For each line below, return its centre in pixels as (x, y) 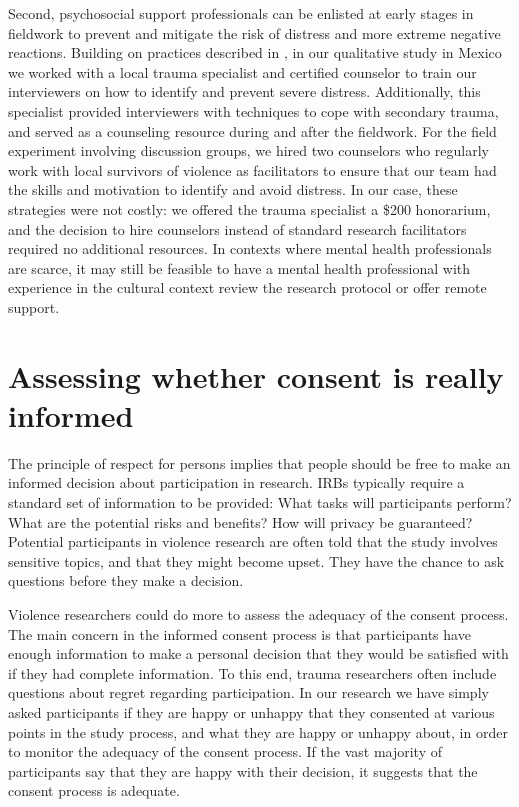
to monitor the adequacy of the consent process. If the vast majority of (225, 751)
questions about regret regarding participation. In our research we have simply (248, 692)
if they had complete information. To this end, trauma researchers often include (252, 672)
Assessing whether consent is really (256, 375)
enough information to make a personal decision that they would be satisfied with (258, 653)
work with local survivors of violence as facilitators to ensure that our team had (252, 169)
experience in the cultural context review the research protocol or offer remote (247, 287)
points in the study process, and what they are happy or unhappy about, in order (258, 731)
